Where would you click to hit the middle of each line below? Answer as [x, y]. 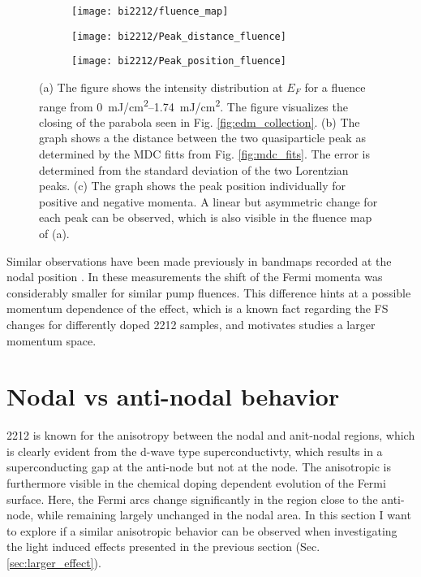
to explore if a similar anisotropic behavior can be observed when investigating [202, 530]
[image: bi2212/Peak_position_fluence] [179, 61]
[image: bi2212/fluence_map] [150, 11]
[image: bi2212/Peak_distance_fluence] [179, 36]
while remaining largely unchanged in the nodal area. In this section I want [224, 515]
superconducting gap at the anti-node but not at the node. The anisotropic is [199, 467]
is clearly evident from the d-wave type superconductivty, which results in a [195, 451]
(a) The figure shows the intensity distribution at [161, 87]
